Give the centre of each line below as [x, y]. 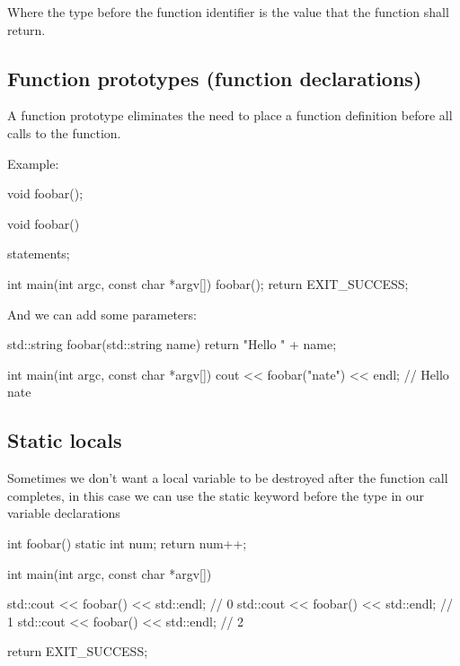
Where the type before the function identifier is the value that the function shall [228, 12]
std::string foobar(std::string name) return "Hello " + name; [172, 344]
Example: [33, 163]
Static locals [65, 440]
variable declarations [64, 513]
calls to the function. [64, 132]
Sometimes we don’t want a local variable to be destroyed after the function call [228, 478]
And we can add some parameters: [102, 314]
